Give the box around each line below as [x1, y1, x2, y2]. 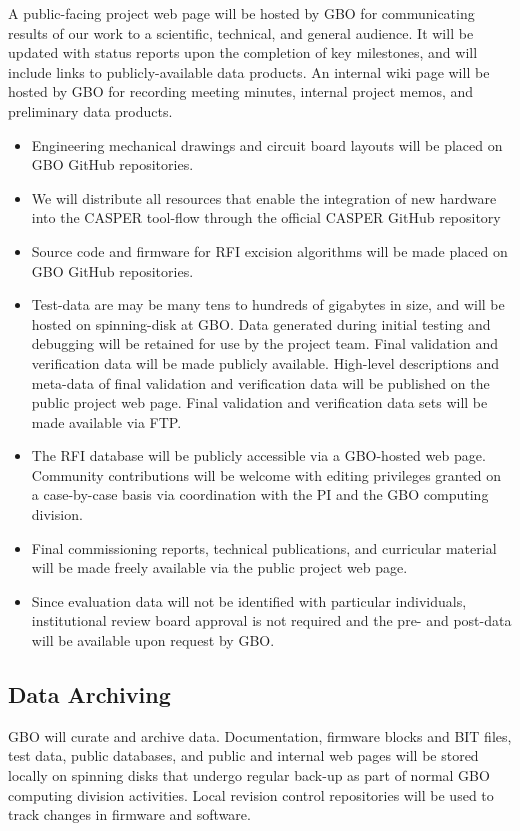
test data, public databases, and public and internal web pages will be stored [8, 745, 479, 766]
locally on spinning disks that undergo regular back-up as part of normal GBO [8, 765, 490, 786]
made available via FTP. [31, 411, 182, 432]
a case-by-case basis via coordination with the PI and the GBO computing [31, 484, 489, 505]
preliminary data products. [8, 100, 173, 121]
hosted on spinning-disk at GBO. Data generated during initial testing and [31, 313, 491, 334]
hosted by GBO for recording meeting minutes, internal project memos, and [8, 81, 474, 102]
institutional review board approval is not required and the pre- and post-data [31, 610, 512, 631]
